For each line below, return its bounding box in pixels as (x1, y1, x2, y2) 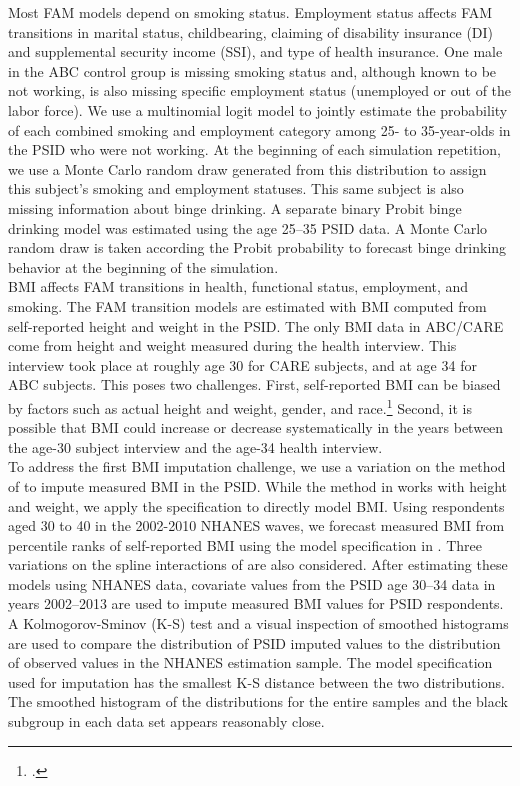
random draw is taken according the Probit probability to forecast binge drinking (8, 237, 507, 258)
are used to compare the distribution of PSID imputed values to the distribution (8, 632, 501, 653)
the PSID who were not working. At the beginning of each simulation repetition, (8, 139, 501, 160)
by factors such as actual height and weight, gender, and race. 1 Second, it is (8, 394, 472, 418)
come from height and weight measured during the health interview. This (8, 335, 457, 356)
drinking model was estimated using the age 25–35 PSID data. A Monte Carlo (8, 217, 488, 238)
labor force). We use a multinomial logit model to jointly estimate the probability (8, 99, 508, 120)
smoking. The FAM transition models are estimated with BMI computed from (8, 295, 487, 316)
